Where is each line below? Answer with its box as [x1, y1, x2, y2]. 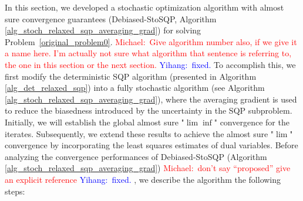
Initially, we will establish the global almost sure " [5, 115, 184, 128]
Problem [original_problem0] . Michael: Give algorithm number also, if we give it [5, 35, 297, 47]
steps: [5, 185, 25, 197]
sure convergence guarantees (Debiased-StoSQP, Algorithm [5, 12, 217, 25]
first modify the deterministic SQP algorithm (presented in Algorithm [5, 70, 257, 82]
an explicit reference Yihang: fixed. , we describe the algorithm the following [5, 173, 281, 185]
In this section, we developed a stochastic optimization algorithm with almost [5, 1, 284, 13]
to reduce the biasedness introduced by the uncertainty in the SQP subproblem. [5, 104, 292, 117]
